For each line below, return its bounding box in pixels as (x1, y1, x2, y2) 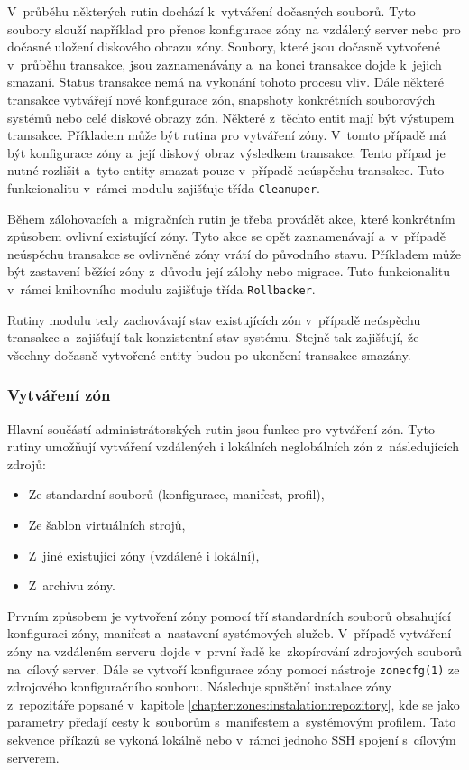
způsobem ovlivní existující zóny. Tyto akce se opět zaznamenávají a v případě (7, 227, 446, 246)
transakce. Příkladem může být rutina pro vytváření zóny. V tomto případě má (7, 125, 446, 144)
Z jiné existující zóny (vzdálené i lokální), (28, 545, 260, 564)
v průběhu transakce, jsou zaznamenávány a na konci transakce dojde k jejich (7, 54, 442, 73)
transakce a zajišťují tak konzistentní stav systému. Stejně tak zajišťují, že (7, 328, 419, 347)
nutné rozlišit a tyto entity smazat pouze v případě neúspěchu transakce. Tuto (7, 161, 445, 180)
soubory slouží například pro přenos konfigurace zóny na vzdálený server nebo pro (7, 19, 461, 38)
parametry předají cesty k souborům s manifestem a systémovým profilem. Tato (7, 712, 456, 731)
